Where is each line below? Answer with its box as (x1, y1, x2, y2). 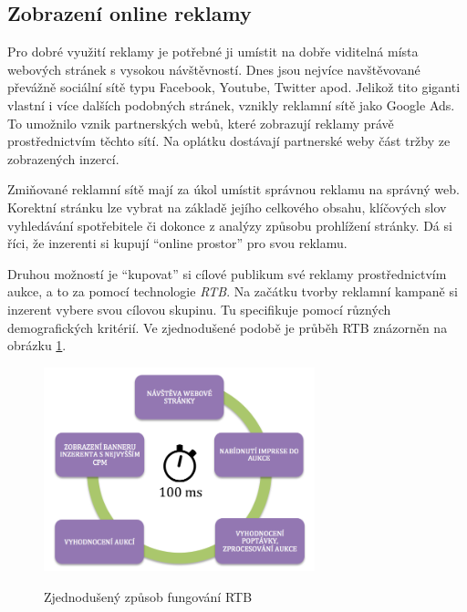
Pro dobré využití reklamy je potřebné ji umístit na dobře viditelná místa (7, 42, 419, 61)
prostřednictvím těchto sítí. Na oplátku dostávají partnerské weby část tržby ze (7, 131, 451, 150)
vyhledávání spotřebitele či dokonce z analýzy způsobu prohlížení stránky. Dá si (7, 215, 452, 234)
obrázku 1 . (7, 336, 67, 355)
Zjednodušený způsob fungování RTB (44, 586, 253, 606)
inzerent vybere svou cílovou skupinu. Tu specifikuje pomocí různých (7, 299, 391, 318)
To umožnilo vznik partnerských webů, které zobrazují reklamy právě (7, 113, 394, 132)
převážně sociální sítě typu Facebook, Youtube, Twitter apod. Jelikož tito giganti (7, 78, 461, 97)
